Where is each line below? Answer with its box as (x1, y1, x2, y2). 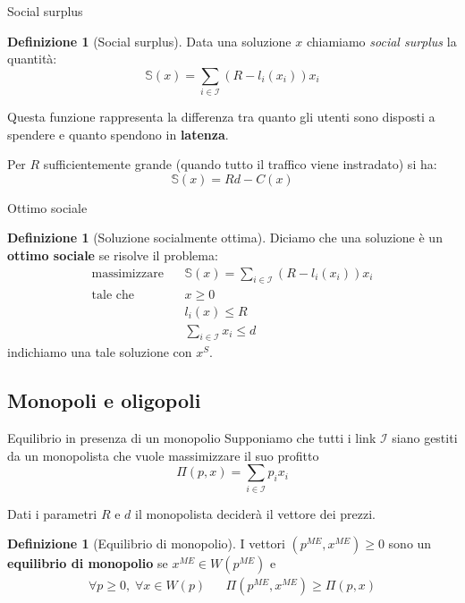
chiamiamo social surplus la (306, 31, 457, 50)
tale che (91, 288, 134, 301)
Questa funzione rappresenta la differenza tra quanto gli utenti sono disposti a (7, 107, 435, 126)
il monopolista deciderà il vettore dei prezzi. (135, 504, 376, 522)
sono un (388, 534, 432, 553)
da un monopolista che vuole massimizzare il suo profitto (7, 446, 319, 464)
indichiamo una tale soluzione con (7, 343, 192, 361)
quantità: (7, 49, 57, 68)
